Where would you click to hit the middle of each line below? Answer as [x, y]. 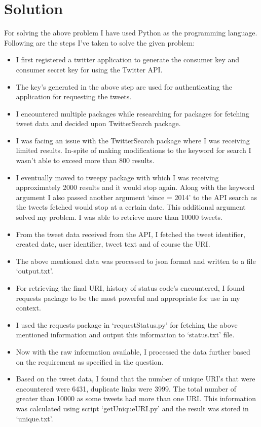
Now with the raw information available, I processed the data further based [133, 351]
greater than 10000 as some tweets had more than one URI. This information [136, 398]
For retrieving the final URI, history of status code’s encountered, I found [130, 288]
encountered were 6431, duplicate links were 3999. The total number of [126, 388]
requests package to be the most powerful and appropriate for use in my [128, 298]
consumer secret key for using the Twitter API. [89, 69]
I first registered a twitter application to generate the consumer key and [128, 60]
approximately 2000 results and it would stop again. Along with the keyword [135, 187]
